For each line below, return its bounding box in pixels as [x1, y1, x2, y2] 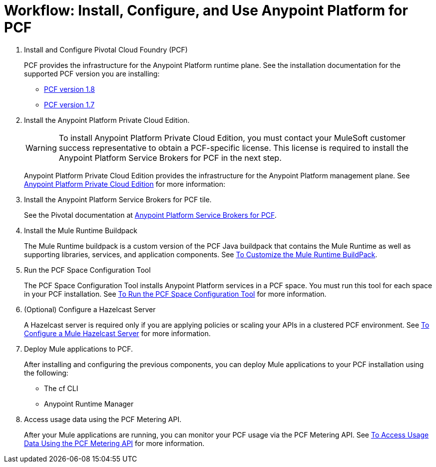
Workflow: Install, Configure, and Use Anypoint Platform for [4, 2, 408, 19]
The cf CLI [44, 384, 78, 393]
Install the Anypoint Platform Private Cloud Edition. [24, 115, 190, 124]
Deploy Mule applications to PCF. [24, 344, 133, 353]
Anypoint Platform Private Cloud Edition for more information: [24, 179, 226, 188]
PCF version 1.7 [44, 100, 95, 109]
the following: [24, 368, 68, 377]
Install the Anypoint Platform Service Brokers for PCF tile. [24, 195, 212, 204]
